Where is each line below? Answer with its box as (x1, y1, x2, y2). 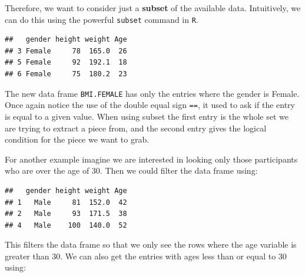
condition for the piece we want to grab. (5, 133, 150, 146)
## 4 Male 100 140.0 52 (5, 221, 127, 229)
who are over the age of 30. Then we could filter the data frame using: (5, 164, 258, 177)
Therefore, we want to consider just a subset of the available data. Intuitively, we (5, 2, 301, 13)
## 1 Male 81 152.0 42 (5, 198, 127, 207)
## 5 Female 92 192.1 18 (5, 58, 127, 67)
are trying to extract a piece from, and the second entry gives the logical (5, 121, 267, 134)
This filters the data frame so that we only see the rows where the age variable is (5, 238, 297, 251)
